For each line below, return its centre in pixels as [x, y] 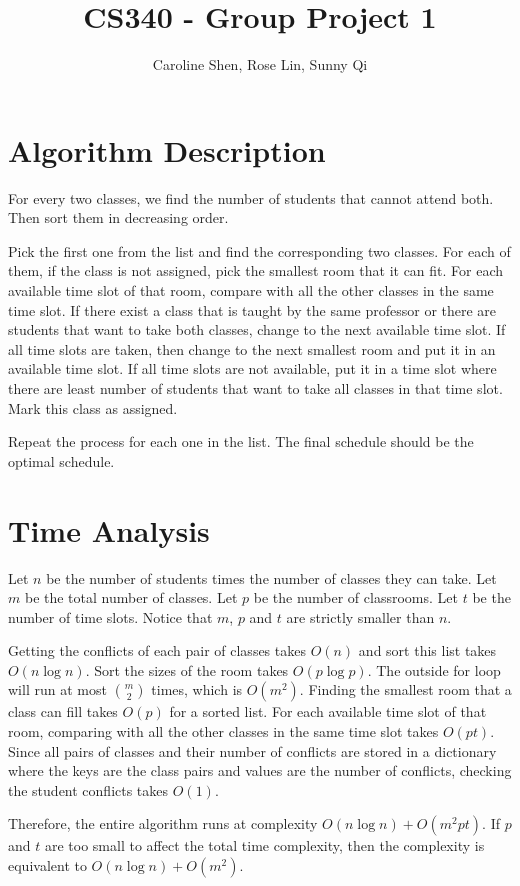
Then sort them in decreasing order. [118, 217]
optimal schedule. [61, 460]
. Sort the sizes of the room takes [187, 669]
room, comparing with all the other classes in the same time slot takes [223, 731]
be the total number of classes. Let [131, 597]
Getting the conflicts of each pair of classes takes [157, 650]
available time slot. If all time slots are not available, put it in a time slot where [252, 368]
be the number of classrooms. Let [355, 597]
